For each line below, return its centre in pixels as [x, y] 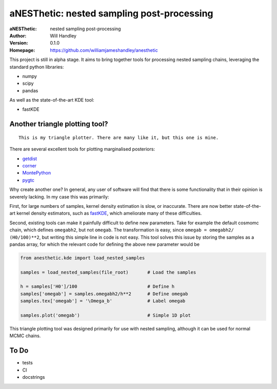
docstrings [34, 377]
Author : [18, 35]
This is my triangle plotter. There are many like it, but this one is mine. [119, 138]
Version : [19, 43]
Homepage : [22, 50]
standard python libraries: [37, 67]
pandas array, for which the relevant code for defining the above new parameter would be [105, 244]
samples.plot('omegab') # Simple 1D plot [105, 315]
